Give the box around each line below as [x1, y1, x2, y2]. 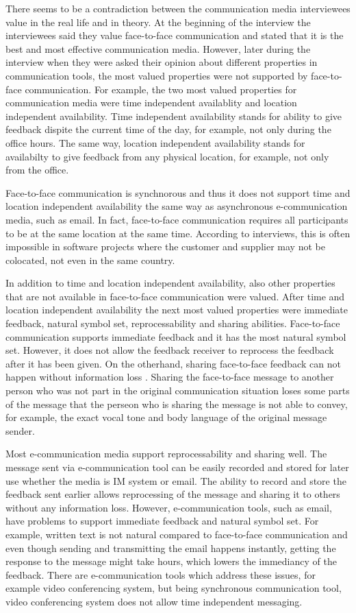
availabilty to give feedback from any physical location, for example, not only [5, 149, 329, 163]
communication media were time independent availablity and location [5, 95, 297, 110]
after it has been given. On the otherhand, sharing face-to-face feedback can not [5, 356, 341, 370]
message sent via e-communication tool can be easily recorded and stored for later [5, 460, 349, 474]
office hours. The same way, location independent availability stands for [5, 135, 305, 149]
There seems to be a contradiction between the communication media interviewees [5, 1, 351, 15]
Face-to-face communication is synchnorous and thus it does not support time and [5, 185, 351, 200]
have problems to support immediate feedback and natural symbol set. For [5, 514, 319, 528]
